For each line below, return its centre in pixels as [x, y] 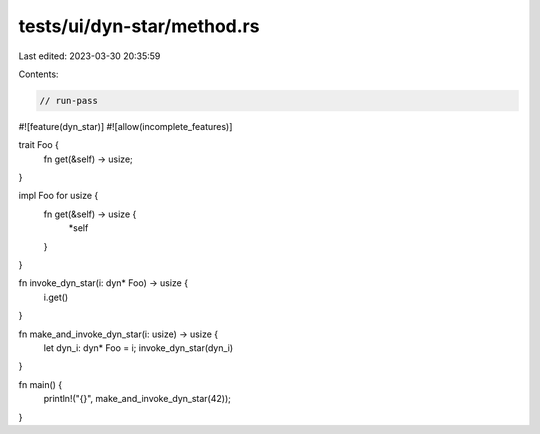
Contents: [38, 74]
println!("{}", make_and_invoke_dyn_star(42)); [137, 399]
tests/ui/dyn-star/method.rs [139, 26]
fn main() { [40, 384]
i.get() [56, 297]
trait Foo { [39, 145]
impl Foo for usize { [58, 196]
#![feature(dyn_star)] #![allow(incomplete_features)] [125, 126]
